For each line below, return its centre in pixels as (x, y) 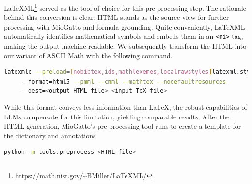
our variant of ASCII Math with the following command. (88, 55)
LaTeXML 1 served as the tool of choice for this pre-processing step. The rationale (125, 7)
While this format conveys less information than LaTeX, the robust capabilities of (126, 107)
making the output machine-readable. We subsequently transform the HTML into (125, 46)
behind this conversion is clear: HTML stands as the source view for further (117, 17)
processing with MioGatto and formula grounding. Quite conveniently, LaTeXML (125, 26)
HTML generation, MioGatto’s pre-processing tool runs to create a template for (123, 126)
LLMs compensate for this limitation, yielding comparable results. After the (117, 116)
